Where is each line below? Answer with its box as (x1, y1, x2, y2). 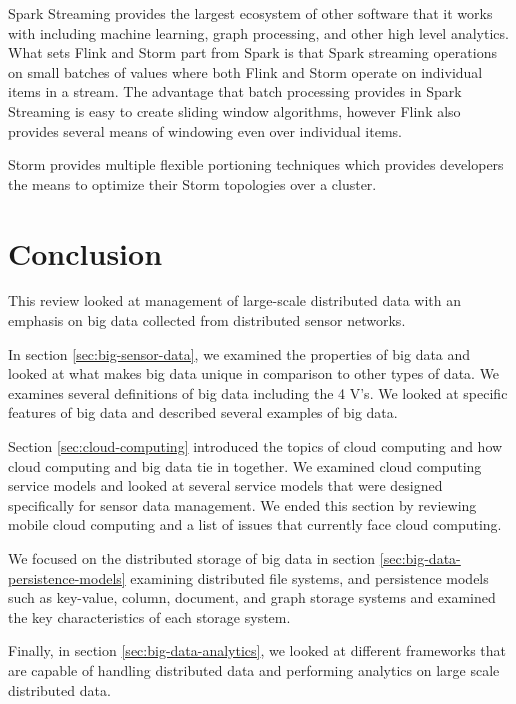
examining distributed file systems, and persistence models (130, 567, 489, 588)
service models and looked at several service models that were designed (8, 475, 443, 496)
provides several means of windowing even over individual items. (8, 120, 402, 141)
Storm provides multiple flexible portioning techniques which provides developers (8, 154, 504, 175)
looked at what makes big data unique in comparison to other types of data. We (8, 363, 500, 384)
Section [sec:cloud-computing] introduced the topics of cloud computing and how (8, 436, 503, 457)
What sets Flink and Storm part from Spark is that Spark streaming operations (8, 42, 497, 63)
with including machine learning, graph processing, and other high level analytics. (8, 22, 509, 43)
